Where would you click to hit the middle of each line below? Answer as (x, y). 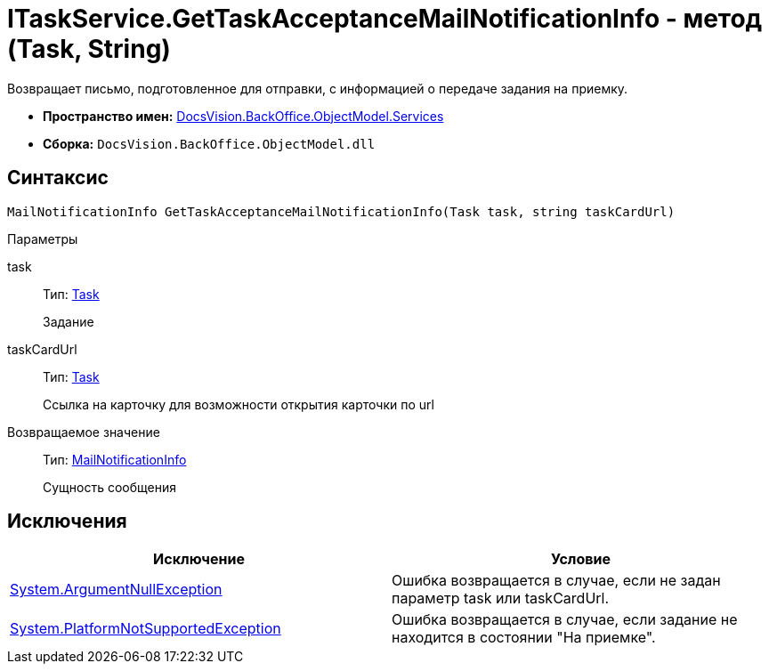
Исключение (199, 559)
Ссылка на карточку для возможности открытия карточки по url (239, 404)
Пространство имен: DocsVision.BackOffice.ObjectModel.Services (243, 116)
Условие (581, 559)
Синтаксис (58, 178)
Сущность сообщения (109, 487)
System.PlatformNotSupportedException (146, 629)
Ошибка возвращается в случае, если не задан (556, 581)
